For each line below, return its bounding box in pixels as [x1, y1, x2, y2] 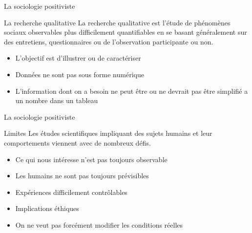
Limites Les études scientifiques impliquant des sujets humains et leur [4, 128, 212, 138]
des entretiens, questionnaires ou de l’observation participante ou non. [4, 36, 213, 46]
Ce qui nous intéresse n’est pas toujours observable [15, 154, 168, 164]
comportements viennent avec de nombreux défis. [4, 137, 151, 148]
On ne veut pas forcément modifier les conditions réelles [15, 219, 183, 230]
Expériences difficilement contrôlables [15, 187, 127, 197]
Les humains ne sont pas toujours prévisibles [15, 170, 149, 181]
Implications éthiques [15, 203, 79, 213]
